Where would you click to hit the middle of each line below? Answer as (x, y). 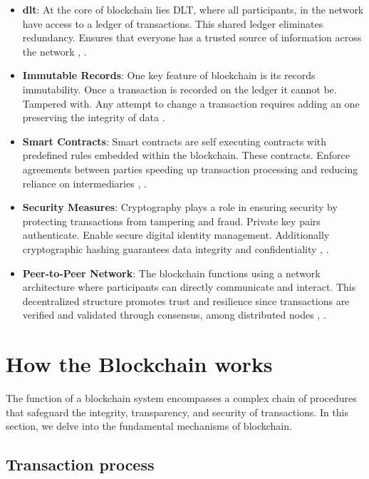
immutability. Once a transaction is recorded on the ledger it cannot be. (180, 89)
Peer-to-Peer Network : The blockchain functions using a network (171, 273)
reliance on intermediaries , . (84, 183)
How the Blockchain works (139, 364)
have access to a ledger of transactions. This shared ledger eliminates (173, 23)
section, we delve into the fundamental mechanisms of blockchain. (149, 426)
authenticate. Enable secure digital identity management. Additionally (176, 235)
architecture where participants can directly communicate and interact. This (189, 287)
